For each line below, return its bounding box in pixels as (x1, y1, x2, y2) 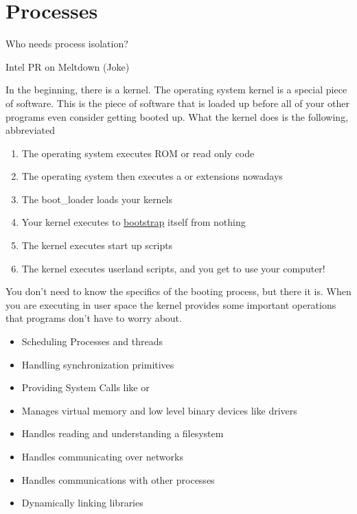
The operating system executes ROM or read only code (21, 145, 255, 160)
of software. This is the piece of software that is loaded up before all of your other (5, 95, 350, 110)
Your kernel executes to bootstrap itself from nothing (21, 215, 246, 229)
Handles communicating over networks (21, 449, 183, 463)
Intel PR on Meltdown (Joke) (5, 59, 130, 73)
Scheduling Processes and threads (21, 334, 163, 349)
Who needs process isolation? (5, 36, 128, 51)
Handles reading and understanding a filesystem (21, 426, 224, 441)
